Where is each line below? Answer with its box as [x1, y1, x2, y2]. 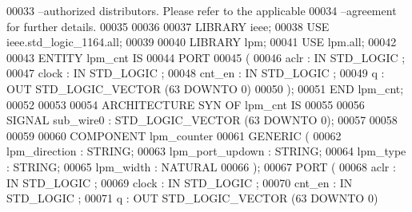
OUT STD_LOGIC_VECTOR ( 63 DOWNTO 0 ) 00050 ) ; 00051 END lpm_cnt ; [6, 80, 404, 96]
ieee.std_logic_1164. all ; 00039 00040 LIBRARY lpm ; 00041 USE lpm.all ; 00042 [6, 33, 397, 50]
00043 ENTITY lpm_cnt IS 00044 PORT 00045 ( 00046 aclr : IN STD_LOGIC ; [6, 49, 406, 65]
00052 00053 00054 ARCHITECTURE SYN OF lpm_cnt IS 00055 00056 [6, 96, 365, 112]
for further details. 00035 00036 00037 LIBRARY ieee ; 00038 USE [6, 18, 330, 34]
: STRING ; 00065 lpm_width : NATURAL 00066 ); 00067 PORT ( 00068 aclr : [6, 158, 396, 175]
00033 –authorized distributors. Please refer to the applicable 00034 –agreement [6, 2, 397, 18]
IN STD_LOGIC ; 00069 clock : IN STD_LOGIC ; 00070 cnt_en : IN [6, 174, 353, 190]
